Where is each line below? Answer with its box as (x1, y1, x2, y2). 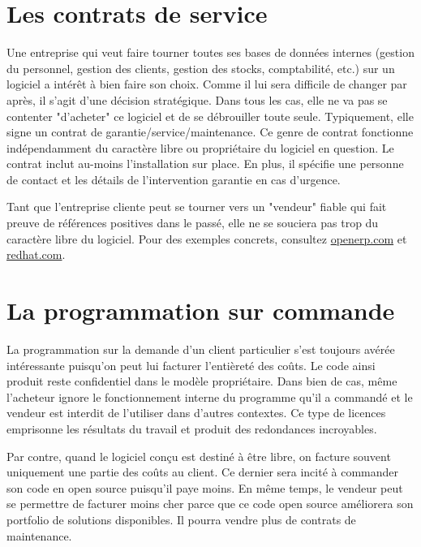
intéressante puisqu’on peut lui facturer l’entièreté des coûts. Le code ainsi (6, 356, 376, 373)
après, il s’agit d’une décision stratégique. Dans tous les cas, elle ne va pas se (6, 91, 388, 108)
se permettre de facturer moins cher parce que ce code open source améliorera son (6, 495, 414, 512)
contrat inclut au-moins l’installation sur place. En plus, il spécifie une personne (6, 155, 404, 172)
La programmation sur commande (6, 294, 395, 327)
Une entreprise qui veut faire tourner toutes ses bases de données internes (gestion (6, 44, 415, 61)
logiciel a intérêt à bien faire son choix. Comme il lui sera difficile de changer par (6, 75, 407, 93)
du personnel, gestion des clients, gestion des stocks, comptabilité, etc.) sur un (6, 59, 395, 76)
